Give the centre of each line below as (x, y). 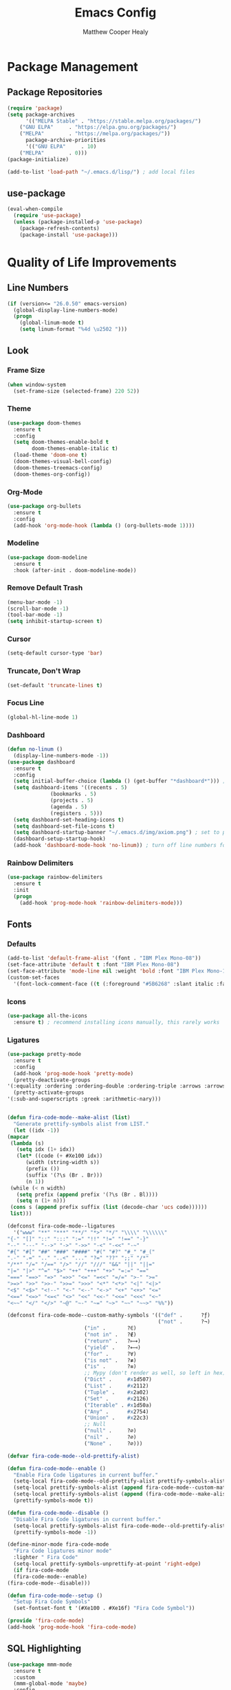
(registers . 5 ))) (77, 813)
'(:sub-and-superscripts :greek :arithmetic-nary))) (84, 1099)
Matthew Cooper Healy (115, 32)
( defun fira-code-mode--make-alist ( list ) (69, 1118)
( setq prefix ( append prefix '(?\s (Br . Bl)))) (87, 1194)
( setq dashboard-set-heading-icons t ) (69, 819)
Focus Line (26, 703)
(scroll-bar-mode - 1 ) (38, 609)
